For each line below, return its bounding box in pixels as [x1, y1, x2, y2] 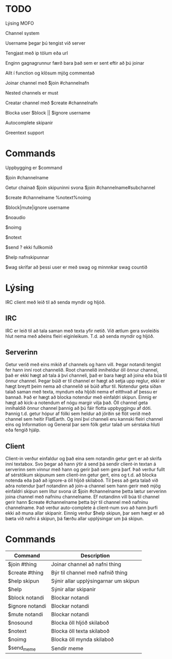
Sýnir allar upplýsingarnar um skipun [51, 577, 140, 585]
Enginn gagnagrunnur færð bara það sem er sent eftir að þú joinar [5, 60, 145, 66]
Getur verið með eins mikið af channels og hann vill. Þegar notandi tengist [5, 362, 161, 368]
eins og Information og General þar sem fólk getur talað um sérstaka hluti [5, 422, 160, 428]
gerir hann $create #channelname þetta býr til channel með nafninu [5, 499, 148, 505]
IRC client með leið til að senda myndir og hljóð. [5, 299, 106, 305]
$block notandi [8, 594, 45, 601]
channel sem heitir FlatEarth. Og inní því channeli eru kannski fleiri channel [5, 416, 163, 422]
